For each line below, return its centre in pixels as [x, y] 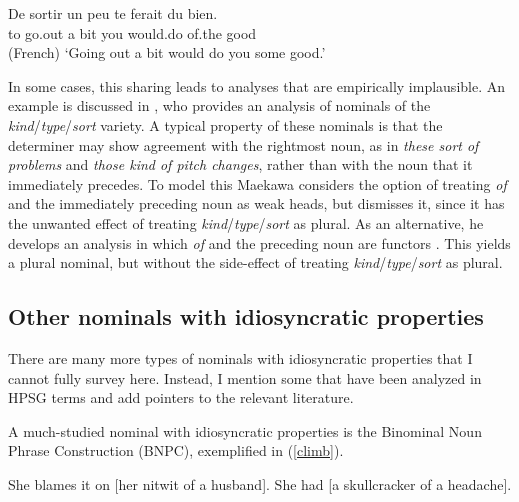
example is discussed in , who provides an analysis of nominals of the [219, 105]
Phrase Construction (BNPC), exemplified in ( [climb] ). [176, 450]
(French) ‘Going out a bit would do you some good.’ [167, 52]
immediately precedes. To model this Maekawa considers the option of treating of [257, 183]
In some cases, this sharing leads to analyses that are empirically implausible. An [256, 85]
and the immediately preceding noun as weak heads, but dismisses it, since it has [256, 203]
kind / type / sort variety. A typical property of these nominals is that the [225, 124]
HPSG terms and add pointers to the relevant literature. [181, 397]
